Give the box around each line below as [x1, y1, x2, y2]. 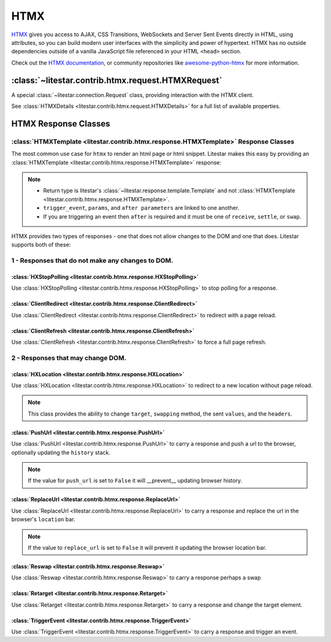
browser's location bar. [11, 516, 75, 523]
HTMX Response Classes [11, 118, 110, 129]
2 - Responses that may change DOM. [11, 354, 127, 362]
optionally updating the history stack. [11, 449, 110, 456]
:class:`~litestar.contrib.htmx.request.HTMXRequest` [11, 75, 223, 85]
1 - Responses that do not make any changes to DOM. [11, 257, 174, 265]
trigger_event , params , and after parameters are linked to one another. [43, 204, 240, 212]
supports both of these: [11, 241, 71, 249]
